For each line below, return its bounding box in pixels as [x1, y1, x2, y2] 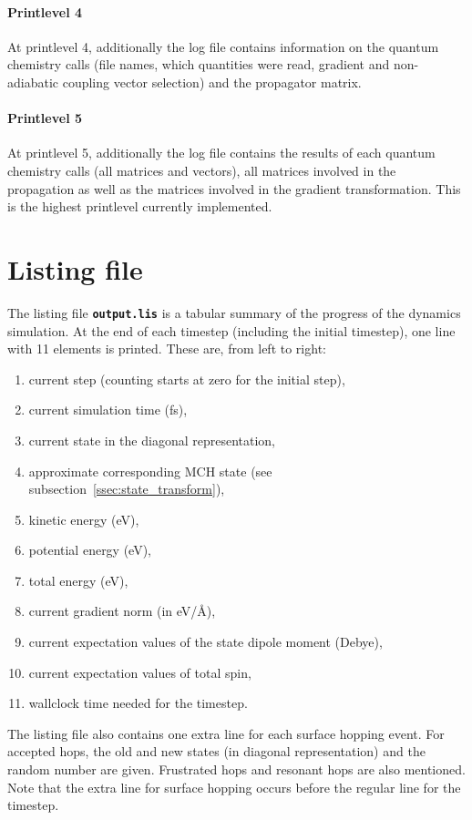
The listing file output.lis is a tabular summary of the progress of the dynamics [7, 302, 461, 322]
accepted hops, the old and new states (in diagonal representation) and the [7, 742, 426, 761]
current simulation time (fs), [28, 400, 188, 419]
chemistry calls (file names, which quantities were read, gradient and [7, 55, 390, 74]
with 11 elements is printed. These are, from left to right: [7, 339, 326, 358]
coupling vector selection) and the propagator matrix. [62, 72, 362, 91]
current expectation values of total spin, [28, 662, 251, 682]
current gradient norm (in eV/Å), [28, 601, 216, 620]
